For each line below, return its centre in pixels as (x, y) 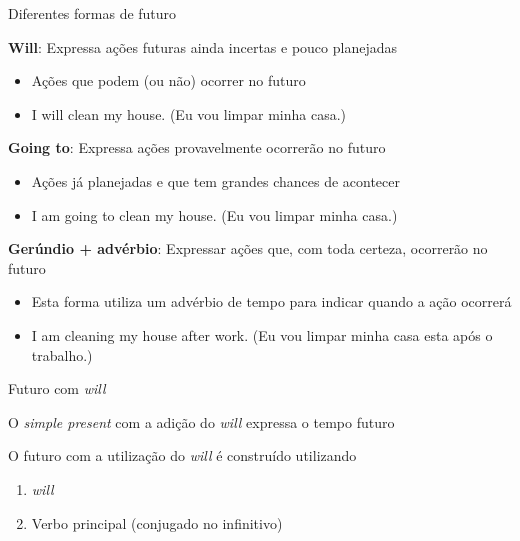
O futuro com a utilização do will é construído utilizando (182, 455)
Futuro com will (57, 388)
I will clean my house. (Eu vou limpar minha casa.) (189, 113)
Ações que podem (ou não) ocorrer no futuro (168, 80)
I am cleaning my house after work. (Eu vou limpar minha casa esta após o (262, 334)
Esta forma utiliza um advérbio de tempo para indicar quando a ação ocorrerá (271, 301)
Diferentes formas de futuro (92, 13)
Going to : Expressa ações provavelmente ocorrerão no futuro (197, 147)
